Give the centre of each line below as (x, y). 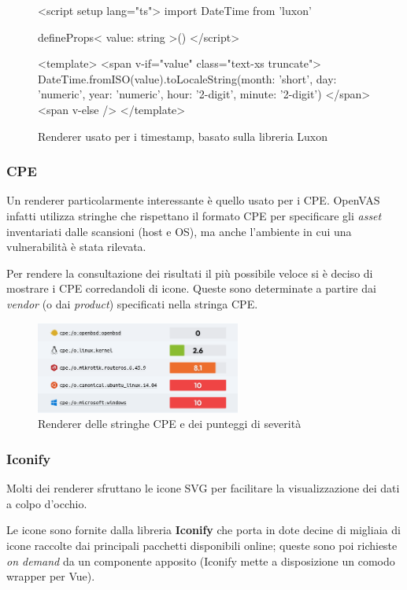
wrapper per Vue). (51, 576)
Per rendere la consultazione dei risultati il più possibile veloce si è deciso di (190, 273)
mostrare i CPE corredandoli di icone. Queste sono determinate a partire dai (191, 288)
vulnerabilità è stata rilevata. (76, 247)
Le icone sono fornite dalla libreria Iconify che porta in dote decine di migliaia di (203, 530)
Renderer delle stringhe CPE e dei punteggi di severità (170, 424)
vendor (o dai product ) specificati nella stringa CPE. (132, 303)
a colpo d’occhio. (47, 503)
